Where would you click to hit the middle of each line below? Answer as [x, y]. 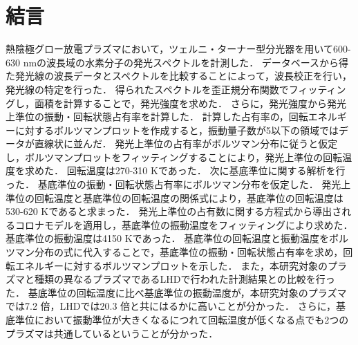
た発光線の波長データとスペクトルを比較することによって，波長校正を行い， [179, 76]
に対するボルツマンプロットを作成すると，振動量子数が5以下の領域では [177, 130]
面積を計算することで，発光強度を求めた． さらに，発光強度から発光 [190, 103]
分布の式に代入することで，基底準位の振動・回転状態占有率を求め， [189, 252]
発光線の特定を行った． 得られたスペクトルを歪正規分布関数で [147, 89]
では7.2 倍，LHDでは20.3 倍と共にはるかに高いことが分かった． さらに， [171, 306]
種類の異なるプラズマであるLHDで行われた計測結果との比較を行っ [185, 279]
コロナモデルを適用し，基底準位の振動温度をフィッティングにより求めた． [184, 224]
